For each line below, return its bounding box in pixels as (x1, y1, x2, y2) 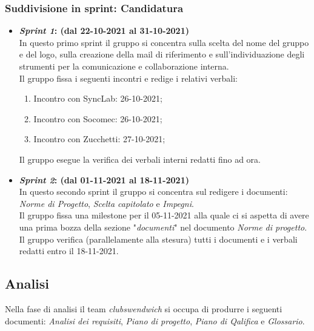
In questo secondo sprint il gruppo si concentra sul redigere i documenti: (19, 185, 288, 198)
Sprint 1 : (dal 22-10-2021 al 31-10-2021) (19, 24, 189, 37)
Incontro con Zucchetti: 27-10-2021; (33, 133, 165, 145)
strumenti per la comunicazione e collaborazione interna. (19, 60, 229, 72)
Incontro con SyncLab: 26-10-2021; (33, 92, 162, 105)
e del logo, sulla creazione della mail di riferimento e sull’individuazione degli (19, 48, 305, 61)
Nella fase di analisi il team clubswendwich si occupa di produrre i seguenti (5, 302, 282, 315)
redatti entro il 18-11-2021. (19, 244, 119, 257)
